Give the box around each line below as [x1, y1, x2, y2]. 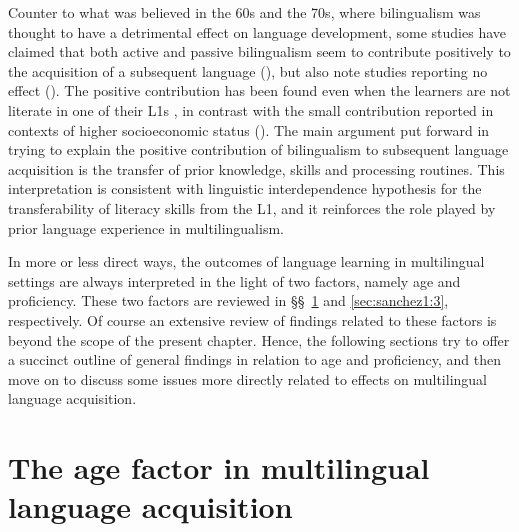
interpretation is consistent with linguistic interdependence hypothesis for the [8, 178, 482, 199]
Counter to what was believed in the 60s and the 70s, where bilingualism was [8, 2, 481, 22]
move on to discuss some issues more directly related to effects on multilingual [8, 368, 487, 389]
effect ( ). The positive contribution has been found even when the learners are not [8, 80, 511, 101]
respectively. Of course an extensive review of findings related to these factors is [8, 309, 497, 330]
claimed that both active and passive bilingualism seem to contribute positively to [8, 41, 511, 62]
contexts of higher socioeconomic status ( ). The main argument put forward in [8, 119, 490, 140]
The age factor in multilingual [8, 447, 430, 488]
